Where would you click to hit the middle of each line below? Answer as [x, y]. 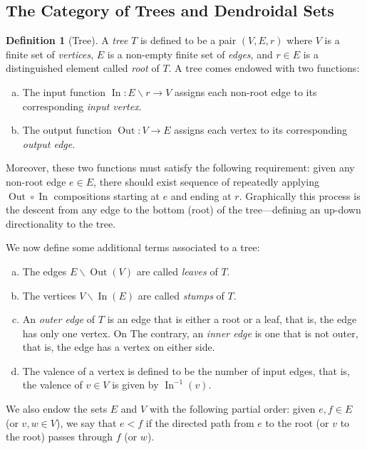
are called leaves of [177, 271]
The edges [45, 271]
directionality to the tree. [61, 223]
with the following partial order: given [232, 409]
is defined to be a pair [188, 40]
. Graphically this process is [300, 195]
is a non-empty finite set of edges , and [190, 54]
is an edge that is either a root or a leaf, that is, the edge [232, 319]
